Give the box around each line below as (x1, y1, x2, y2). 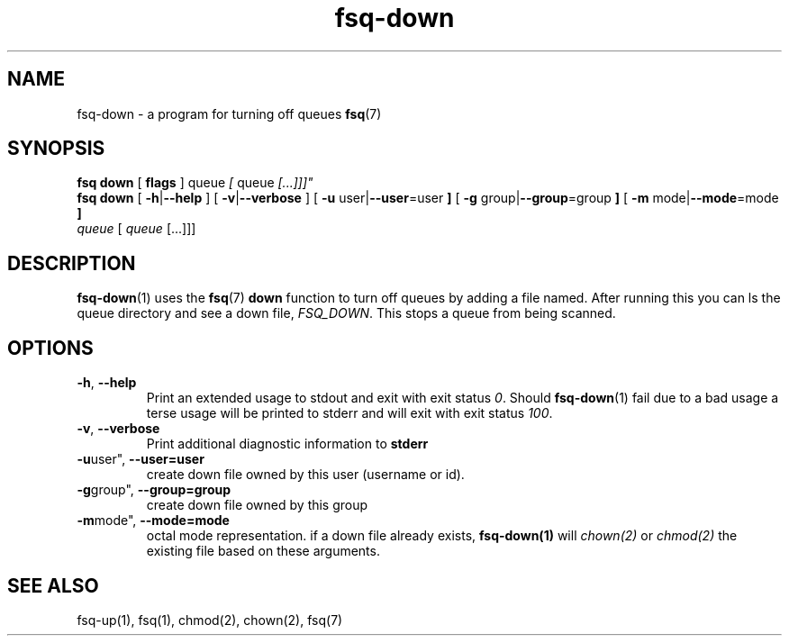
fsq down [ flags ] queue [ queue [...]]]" (77, 175, 313, 191)
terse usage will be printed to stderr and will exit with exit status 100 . (146, 405, 553, 421)
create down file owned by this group (146, 497, 368, 513)
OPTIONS (7, 336, 94, 359)
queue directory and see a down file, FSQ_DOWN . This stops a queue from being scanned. (77, 305, 616, 321)
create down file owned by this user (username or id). (146, 466, 465, 483)
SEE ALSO (7, 574, 99, 597)
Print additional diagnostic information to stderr (146, 436, 429, 452)
